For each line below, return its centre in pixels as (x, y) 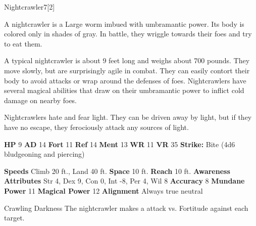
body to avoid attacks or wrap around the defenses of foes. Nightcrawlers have (125, 80)
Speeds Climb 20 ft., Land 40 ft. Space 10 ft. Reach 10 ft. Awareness (117, 171)
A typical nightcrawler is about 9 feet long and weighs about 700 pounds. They (127, 60)
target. (14, 218)
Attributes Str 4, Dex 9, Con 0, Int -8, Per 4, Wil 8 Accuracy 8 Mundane (124, 181)
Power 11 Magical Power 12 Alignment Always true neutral (104, 190)
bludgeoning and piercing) (44, 154)
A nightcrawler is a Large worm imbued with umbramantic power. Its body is (124, 24)
